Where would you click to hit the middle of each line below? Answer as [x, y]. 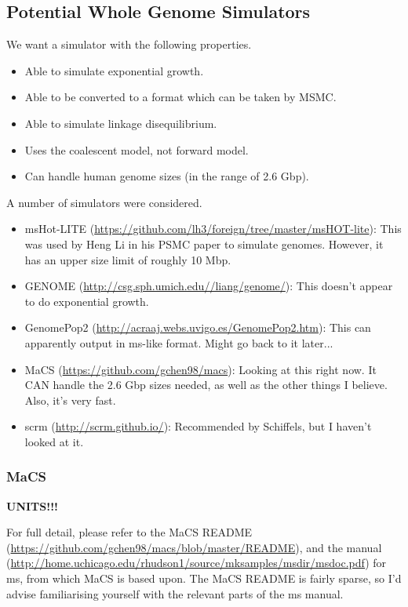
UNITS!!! [32, 505]
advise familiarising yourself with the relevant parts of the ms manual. [175, 593]
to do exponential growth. [87, 301]
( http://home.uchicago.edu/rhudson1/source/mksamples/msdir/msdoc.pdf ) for [197, 563]
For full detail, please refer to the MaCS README [129, 532]
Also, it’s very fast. [70, 400]
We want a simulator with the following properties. [129, 44]
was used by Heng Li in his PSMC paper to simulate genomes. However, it [204, 244]
